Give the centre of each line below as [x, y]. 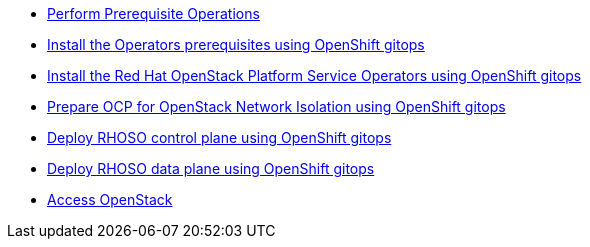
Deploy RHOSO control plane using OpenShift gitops [219, 137]
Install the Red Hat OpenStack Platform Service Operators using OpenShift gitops [314, 75]
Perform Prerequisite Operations [153, 13]
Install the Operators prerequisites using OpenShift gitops [236, 44]
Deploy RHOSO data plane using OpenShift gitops [211, 168]
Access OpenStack [110, 199]
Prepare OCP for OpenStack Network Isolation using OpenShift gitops [276, 106]
